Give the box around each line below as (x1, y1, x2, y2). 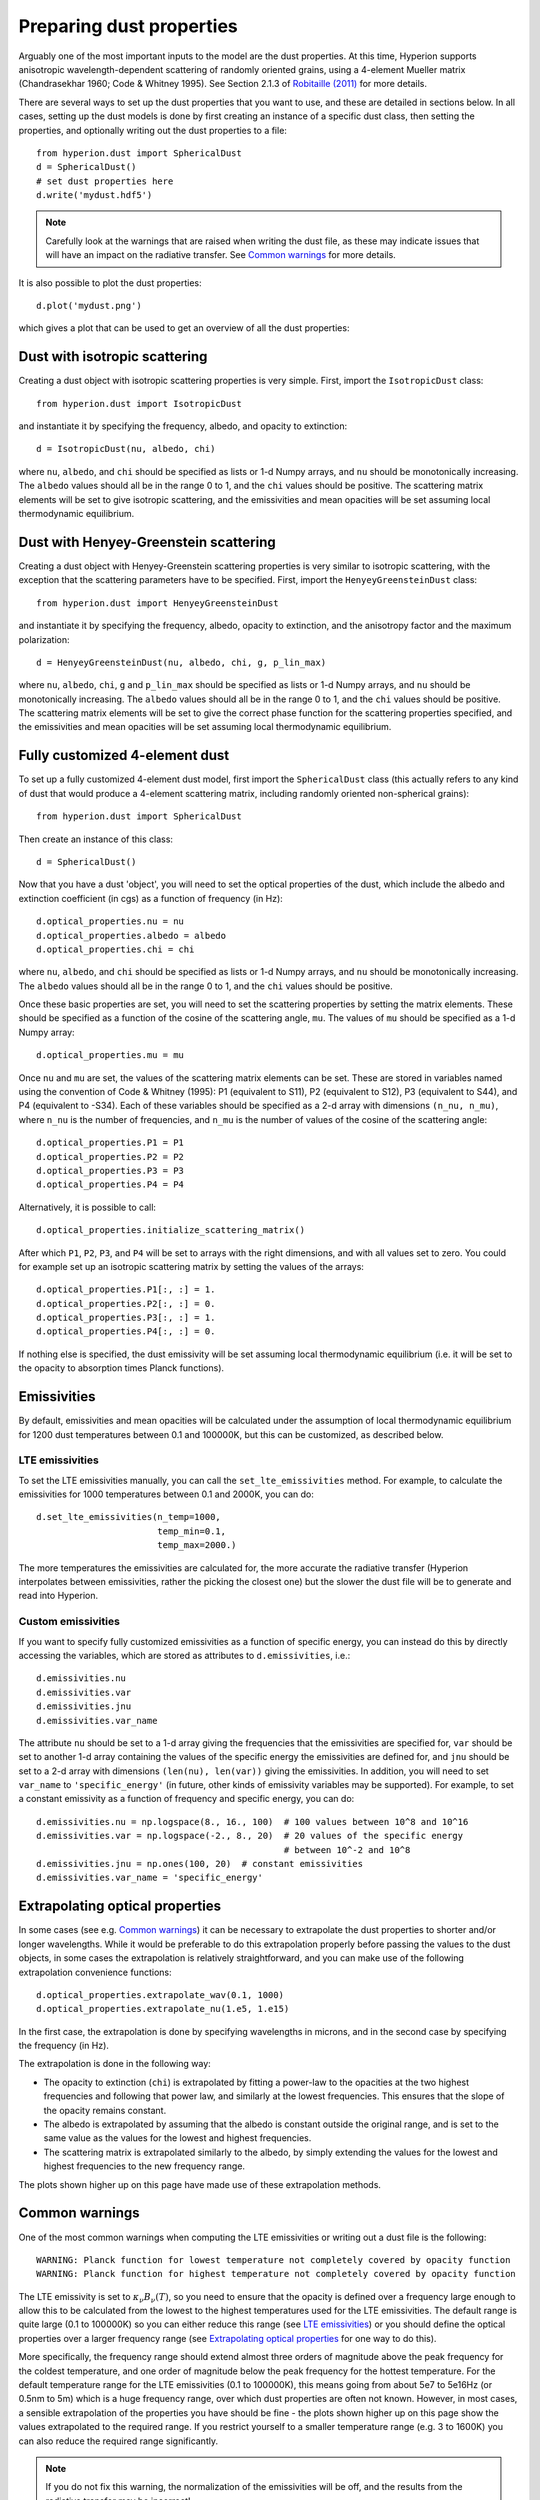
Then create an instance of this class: (18, 833, 174, 845)
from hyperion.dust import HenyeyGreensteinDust (36, 597, 279, 609)
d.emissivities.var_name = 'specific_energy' (36, 1872, 264, 1884)
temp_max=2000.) (156, 1540, 237, 1551)
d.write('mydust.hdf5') (36, 190, 153, 201)
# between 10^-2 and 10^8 (283, 1844, 411, 1855)
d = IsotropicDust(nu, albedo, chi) (36, 443, 216, 455)
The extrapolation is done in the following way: (18, 2058, 212, 2070)
